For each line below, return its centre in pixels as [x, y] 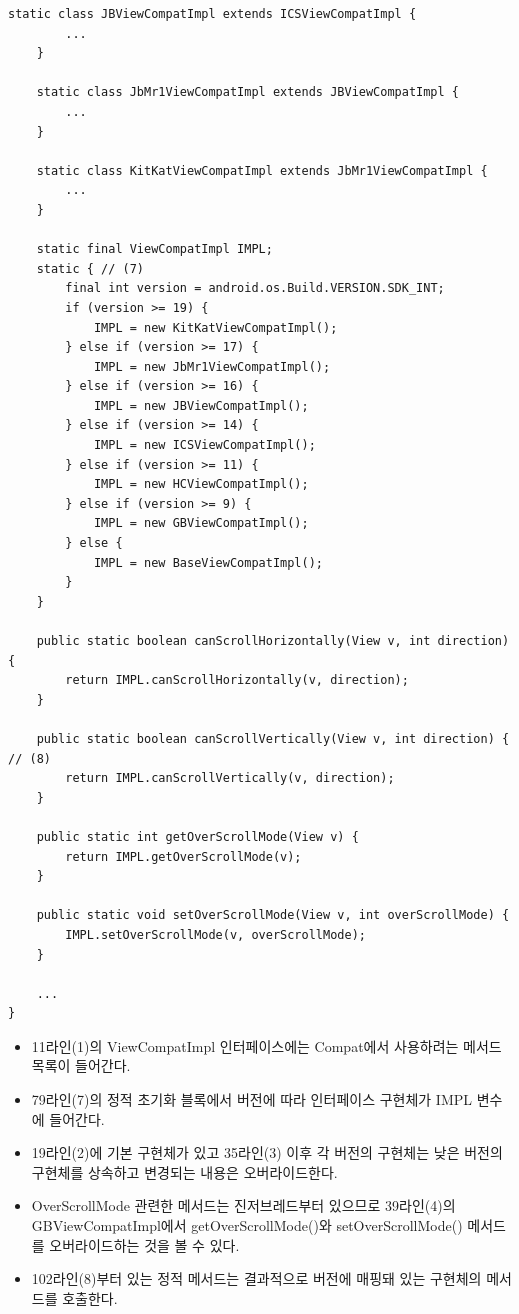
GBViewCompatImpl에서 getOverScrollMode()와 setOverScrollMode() [247, 1225]
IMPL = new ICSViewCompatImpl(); [204, 445]
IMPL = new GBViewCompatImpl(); [201, 523]
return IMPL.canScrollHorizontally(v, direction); [237, 680]
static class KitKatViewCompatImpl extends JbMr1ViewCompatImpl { [262, 170]
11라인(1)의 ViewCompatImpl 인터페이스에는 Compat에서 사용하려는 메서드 [266, 1045]
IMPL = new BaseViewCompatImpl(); [208, 562]
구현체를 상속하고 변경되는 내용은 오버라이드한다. [184, 1171]
